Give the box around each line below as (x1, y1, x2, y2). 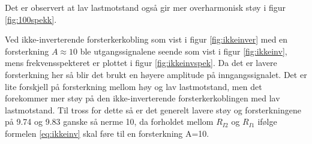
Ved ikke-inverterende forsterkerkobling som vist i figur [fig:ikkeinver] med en (5, 33, 288, 46)
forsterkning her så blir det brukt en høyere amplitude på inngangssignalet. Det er (5, 68, 307, 80)
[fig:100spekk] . (5, 13, 57, 25)
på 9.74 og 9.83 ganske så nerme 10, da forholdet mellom (5, 115, 214, 128)
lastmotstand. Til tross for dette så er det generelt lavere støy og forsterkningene (5, 103, 301, 116)
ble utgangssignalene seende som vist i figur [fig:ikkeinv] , (80, 44, 287, 57)
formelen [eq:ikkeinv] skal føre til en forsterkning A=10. (5, 127, 209, 139)
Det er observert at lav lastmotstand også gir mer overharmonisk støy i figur (5, 1, 286, 13)
